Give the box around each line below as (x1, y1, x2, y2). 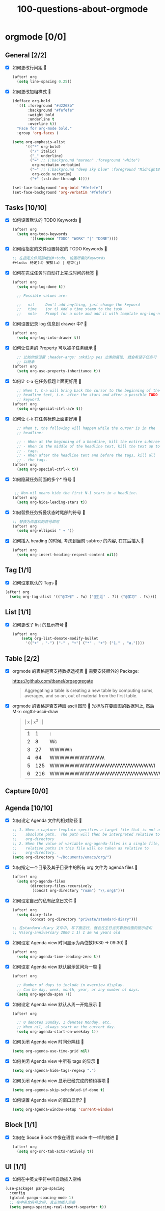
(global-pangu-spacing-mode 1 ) (9, 1195, 74, 1201)
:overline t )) (27, 121, 56, 126)
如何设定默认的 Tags (12, 579, 54, 586)
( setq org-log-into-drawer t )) (17, 335, 81, 340)
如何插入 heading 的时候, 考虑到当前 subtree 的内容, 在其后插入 (12, 538, 140, 544)
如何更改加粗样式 (12, 88, 47, 94)
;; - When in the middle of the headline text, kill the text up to (17, 444, 160, 449)
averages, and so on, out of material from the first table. (24, 693, 137, 699)
